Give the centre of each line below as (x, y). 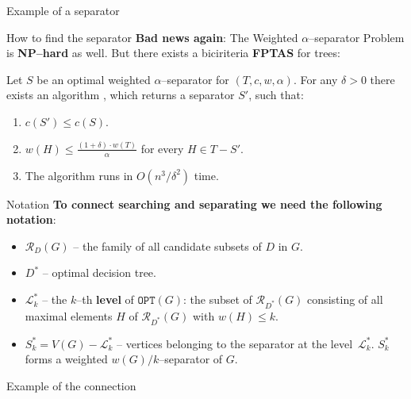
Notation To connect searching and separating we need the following (194, 203)
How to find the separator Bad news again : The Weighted (152, 37)
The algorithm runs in (79, 175)
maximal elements (69, 315)
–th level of (105, 299)
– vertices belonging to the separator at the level (235, 343)
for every (162, 148)
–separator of (191, 359)
